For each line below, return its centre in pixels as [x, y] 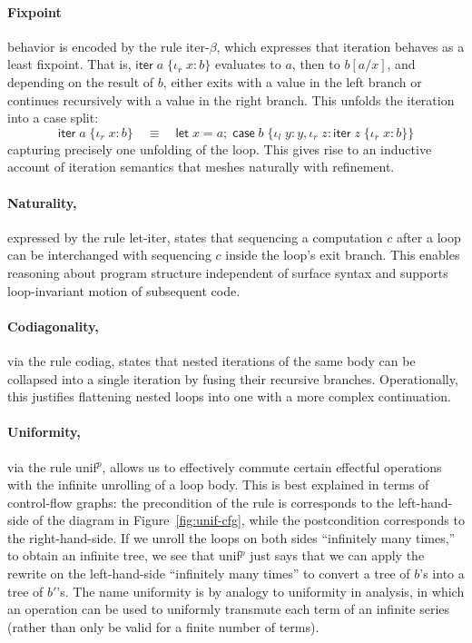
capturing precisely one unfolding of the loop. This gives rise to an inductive [220, 148]
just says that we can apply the [337, 555]
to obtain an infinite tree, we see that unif [124, 555]
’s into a [442, 574]
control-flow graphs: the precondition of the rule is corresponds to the [201, 502]
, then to [316, 64]
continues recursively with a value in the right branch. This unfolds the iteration [231, 99]
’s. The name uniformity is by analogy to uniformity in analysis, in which [261, 591]
